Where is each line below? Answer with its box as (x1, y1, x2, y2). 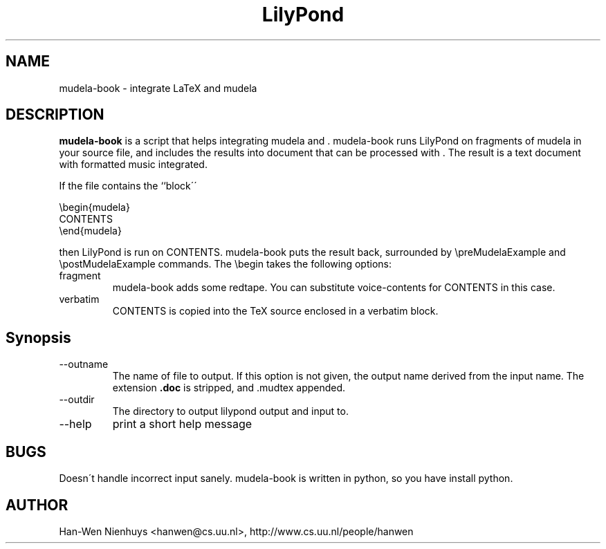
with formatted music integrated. (59, 158, 208, 171)
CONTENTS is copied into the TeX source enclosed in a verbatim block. (112, 305, 439, 317)
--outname (59, 358, 109, 371)
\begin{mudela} (59, 201, 130, 214)
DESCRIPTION (6, 106, 104, 124)
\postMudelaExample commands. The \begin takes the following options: (59, 258, 392, 270)
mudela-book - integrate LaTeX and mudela (59, 82, 257, 94)
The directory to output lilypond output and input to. (112, 405, 349, 418)
